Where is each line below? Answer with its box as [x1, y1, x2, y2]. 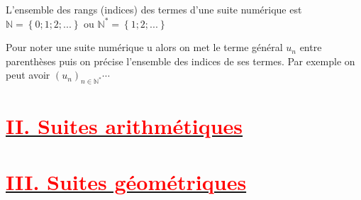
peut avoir [6, 67, 50, 82]
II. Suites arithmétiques [6, 111, 243, 140]
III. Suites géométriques [6, 167, 247, 196]
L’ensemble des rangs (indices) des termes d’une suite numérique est [6, 2, 302, 16]
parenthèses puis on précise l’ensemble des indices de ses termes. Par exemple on [6, 53, 355, 68]
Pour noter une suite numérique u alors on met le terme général [6, 40, 283, 55]
